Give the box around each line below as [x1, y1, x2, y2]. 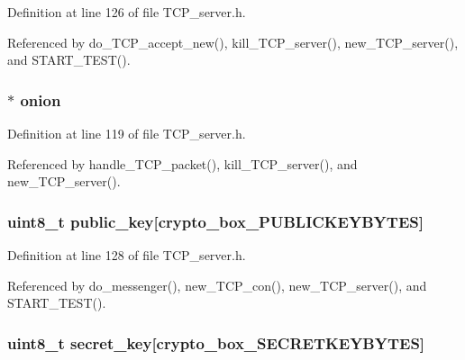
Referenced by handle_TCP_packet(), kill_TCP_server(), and [7, 154, 358, 173]
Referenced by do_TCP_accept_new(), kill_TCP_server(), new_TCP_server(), [7, 32, 459, 51]
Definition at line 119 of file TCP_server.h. [7, 124, 246, 142]
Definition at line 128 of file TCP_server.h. [7, 246, 246, 264]
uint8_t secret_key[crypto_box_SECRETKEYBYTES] [7, 331, 425, 354]
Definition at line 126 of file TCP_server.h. [7, 3, 246, 21]
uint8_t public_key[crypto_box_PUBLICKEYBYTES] [7, 210, 424, 232]
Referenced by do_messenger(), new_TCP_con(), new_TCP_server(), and [7, 275, 427, 294]
